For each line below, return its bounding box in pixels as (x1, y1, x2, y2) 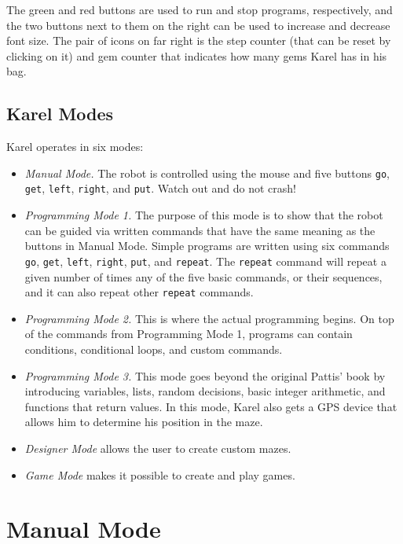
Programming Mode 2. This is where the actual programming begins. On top (24, 310, 394, 326)
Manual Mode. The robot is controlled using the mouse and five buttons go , (24, 164, 390, 181)
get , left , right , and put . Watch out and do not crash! (24, 180, 296, 197)
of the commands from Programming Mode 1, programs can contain (24, 325, 353, 342)
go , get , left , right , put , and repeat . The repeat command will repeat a (24, 252, 387, 269)
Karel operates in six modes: (6, 138, 144, 155)
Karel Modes (6, 101, 114, 126)
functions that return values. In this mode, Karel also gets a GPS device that (24, 398, 398, 414)
